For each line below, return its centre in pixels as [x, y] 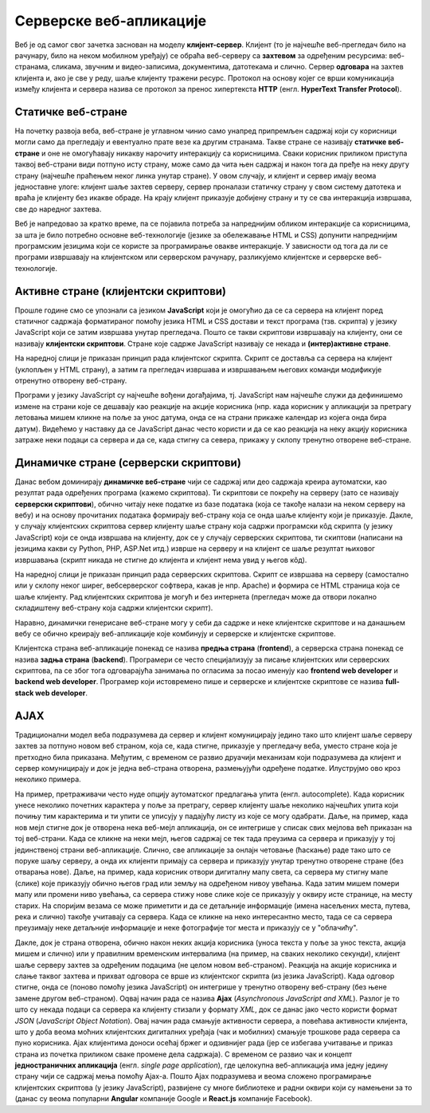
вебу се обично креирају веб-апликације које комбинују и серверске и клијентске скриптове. [175, 633]
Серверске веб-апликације [111, 21]
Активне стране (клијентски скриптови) [121, 291]
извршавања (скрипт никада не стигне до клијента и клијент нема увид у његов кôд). [161, 560]
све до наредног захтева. [58, 209]
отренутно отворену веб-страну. [71, 380]
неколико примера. [48, 779]
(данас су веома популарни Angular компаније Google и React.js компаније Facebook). [164, 1099]
